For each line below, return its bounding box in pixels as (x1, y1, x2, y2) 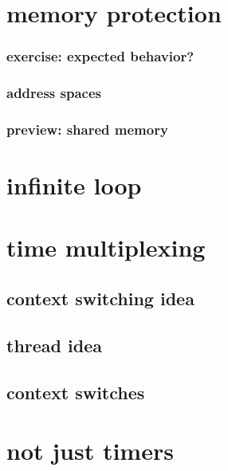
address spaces (6, 83, 101, 103)
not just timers (6, 434, 174, 467)
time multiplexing (6, 231, 206, 264)
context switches (6, 379, 145, 404)
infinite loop (6, 169, 142, 202)
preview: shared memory (6, 119, 168, 139)
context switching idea (6, 286, 195, 311)
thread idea (6, 332, 102, 357)
